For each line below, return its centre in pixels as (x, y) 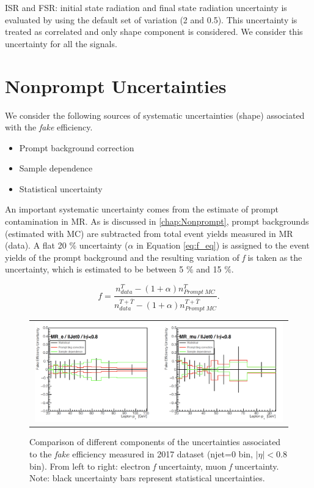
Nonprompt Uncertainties (116, 85)
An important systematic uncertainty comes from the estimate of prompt (142, 209)
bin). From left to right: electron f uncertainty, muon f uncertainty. (154, 466)
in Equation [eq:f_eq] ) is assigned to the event (223, 245)
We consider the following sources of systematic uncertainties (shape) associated (155, 115)
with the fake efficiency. (49, 127)
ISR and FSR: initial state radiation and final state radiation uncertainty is (146, 7)
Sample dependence (56, 168)
